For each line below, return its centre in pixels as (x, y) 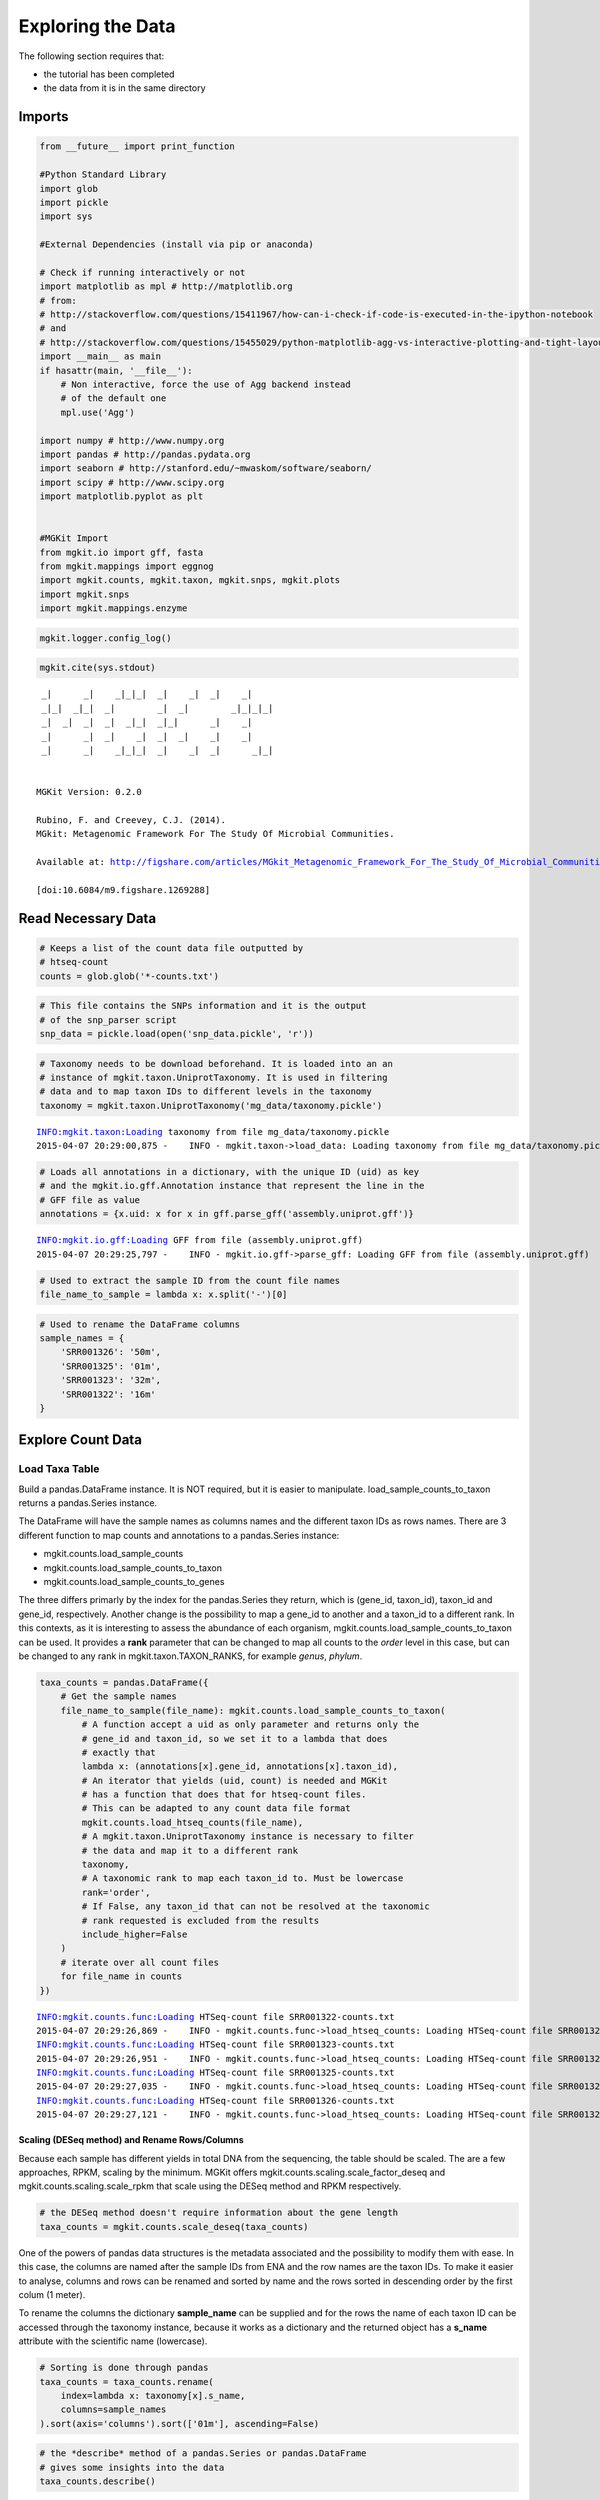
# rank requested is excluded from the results (200, 1920)
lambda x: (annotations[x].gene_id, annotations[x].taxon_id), (240, 1766)
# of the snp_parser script (108, 1019)
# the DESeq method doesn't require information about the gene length (219, 2213)
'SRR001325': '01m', (111, 1366)
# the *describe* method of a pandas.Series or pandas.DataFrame (203, 2453)
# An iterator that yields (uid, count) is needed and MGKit (234, 1780)
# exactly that (119, 1752)
